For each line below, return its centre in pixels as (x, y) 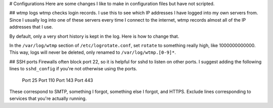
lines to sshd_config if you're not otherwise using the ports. (73, 69)
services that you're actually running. (48, 98)
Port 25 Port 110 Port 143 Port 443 (58, 80)
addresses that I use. (31, 27)
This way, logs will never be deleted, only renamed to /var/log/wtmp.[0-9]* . (93, 52)
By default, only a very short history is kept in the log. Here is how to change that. (94, 36)
